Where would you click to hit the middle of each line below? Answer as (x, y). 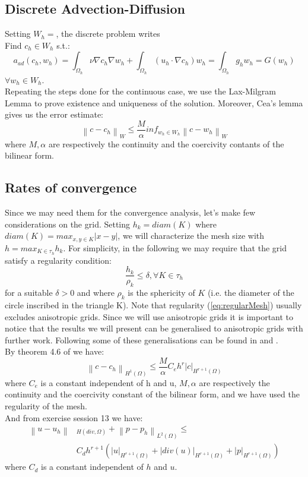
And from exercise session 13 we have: (74, 417)
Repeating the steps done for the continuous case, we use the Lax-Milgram (140, 91)
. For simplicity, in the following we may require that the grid (175, 247)
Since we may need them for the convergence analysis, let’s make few (130, 212)
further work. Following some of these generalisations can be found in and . (142, 339)
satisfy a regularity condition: (58, 260)
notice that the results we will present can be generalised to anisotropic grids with (154, 328)
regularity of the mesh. (46, 405)
